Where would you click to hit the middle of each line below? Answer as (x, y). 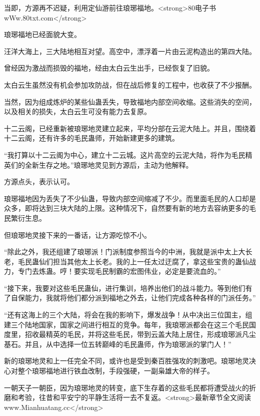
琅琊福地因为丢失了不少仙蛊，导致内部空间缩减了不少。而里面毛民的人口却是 (130, 198)
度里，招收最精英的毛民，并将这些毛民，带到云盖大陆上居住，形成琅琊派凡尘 (130, 334)
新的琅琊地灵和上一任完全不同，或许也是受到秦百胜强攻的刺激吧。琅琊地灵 (126, 361)
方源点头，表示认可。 (39, 181)
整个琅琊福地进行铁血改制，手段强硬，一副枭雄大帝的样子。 (116, 371)
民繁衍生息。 (25, 218)
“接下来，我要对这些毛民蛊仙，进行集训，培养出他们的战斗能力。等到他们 (125, 288)
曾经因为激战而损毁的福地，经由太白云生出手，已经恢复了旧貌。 (109, 68)
